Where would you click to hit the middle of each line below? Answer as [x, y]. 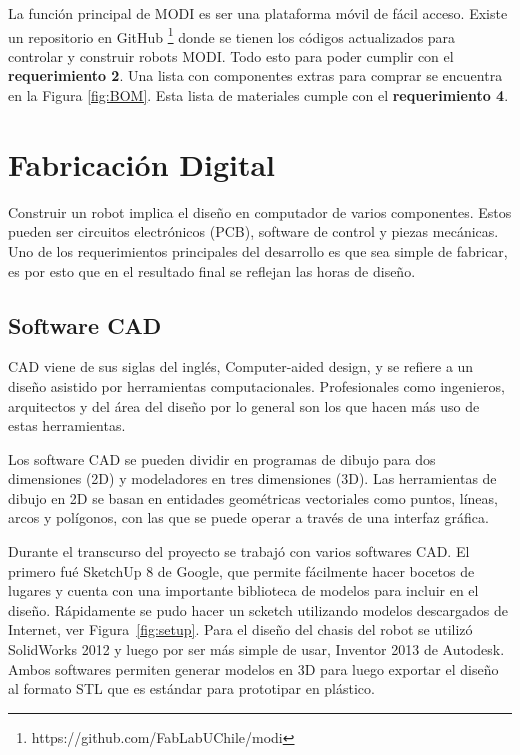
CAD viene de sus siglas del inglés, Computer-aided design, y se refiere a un [241, 366]
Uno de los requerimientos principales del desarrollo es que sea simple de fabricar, [258, 250]
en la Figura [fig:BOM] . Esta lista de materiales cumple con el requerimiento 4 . [258, 95]
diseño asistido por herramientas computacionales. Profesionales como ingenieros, [256, 385]
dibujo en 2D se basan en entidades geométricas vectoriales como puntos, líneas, [253, 497]
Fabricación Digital [142, 163]
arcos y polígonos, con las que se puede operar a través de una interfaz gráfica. [248, 517]
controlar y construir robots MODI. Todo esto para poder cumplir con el [231, 55]
